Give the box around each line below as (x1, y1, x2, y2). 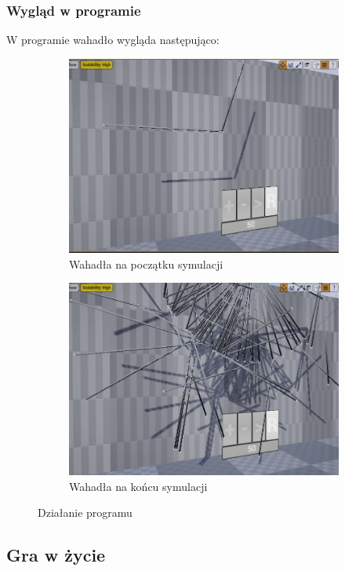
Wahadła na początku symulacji (69, 255, 223, 272)
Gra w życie (6, 543, 106, 567)
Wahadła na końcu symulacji (69, 478, 208, 494)
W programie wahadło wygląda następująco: (6, 31, 220, 48)
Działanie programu (38, 504, 133, 521)
